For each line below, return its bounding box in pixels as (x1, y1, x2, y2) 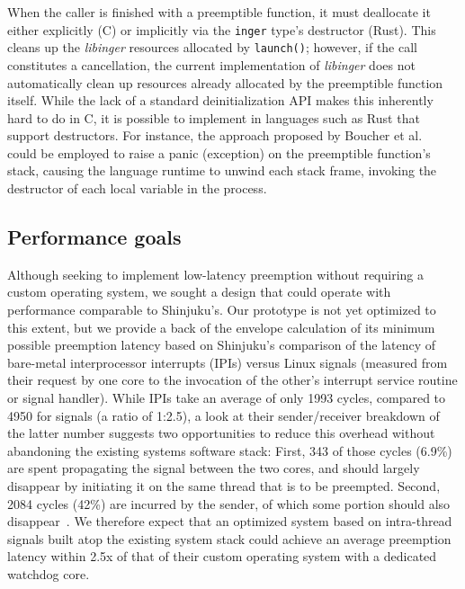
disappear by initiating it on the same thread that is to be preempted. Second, (7, 476, 441, 495)
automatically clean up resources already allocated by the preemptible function (7, 73, 443, 92)
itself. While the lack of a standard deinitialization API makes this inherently (7, 91, 434, 110)
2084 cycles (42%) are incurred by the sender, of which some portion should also (7, 494, 451, 513)
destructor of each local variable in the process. (7, 179, 267, 198)
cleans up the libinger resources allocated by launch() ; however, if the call (7, 38, 417, 57)
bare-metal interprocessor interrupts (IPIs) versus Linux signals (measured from (7, 353, 448, 371)
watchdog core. (7, 564, 90, 583)
